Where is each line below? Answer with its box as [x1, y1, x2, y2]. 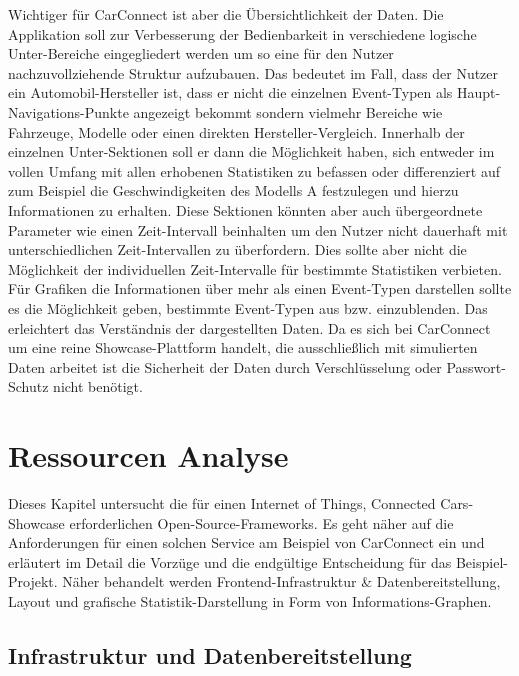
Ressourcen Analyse [8, 435, 289, 476]
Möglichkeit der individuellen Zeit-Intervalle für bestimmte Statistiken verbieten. [8, 258, 502, 279]
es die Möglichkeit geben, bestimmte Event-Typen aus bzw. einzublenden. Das [8, 297, 488, 318]
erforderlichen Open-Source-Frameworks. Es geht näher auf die [69, 512, 454, 533]
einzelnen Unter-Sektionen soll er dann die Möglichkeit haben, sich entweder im [8, 141, 495, 162]
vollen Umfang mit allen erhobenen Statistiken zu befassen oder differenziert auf [8, 160, 500, 181]
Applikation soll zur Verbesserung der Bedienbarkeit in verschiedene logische [8, 23, 477, 44]
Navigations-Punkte [8, 101, 129, 122]
